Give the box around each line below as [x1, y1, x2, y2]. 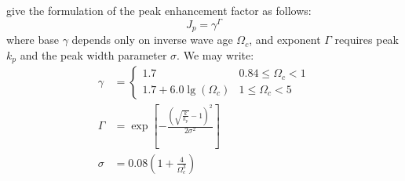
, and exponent [249, 31, 321, 48]
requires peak [334, 31, 400, 48]
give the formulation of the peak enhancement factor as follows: [6, 2, 312, 18]
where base [6, 31, 59, 48]
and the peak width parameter [20, 46, 167, 63]
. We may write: [177, 46, 254, 63]
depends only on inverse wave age [71, 31, 233, 48]
